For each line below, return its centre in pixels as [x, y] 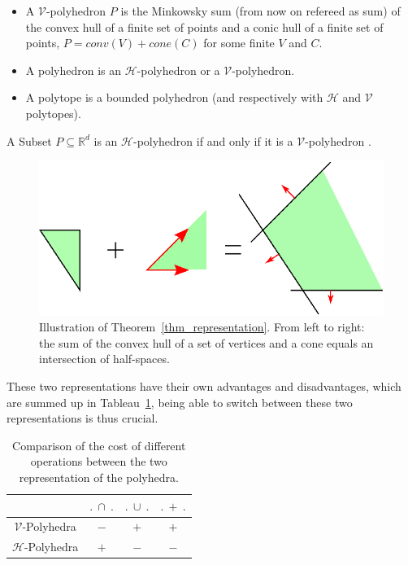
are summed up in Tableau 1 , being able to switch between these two [180, 402]
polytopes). [53, 113]
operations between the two [99, 461]
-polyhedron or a [178, 70]
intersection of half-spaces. [104, 359]
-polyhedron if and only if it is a [213, 140]
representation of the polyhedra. [99, 477]
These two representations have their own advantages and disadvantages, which [204, 386]
